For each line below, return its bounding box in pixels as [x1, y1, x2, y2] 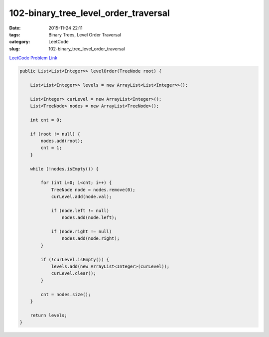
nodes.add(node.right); [61, 236, 120, 241]
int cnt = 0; [30, 117, 62, 123]
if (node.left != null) [51, 207, 110, 213]
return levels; [30, 312, 67, 318]
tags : [9, 31, 20, 37]
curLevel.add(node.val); [51, 194, 112, 199]
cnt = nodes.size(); [40, 292, 91, 297]
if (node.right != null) [51, 229, 112, 234]
